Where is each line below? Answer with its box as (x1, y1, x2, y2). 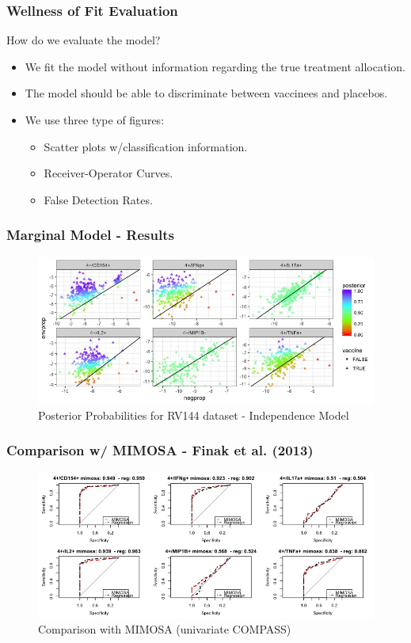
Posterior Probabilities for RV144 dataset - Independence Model (38, 406, 349, 423)
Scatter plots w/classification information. (44, 138, 248, 154)
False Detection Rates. (44, 191, 153, 207)
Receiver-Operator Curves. (44, 165, 173, 181)
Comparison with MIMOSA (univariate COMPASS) (38, 621, 291, 637)
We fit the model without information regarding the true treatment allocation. (25, 58, 405, 74)
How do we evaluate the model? (6, 32, 161, 48)
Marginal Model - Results (6, 225, 174, 245)
